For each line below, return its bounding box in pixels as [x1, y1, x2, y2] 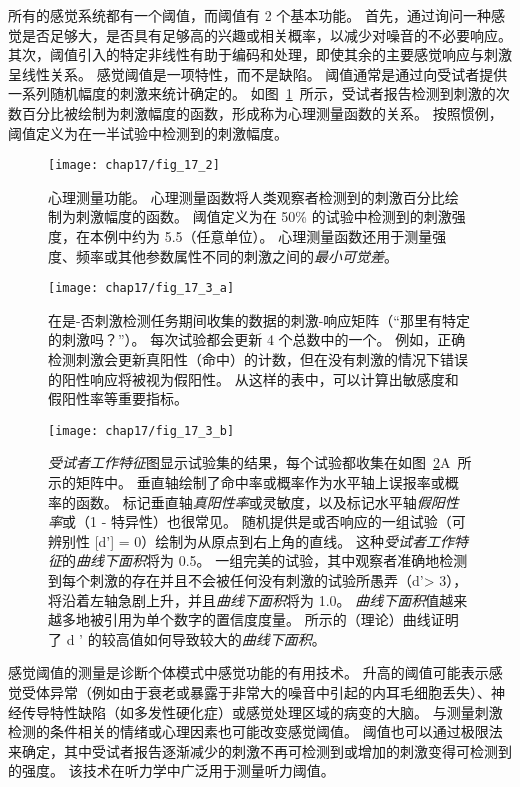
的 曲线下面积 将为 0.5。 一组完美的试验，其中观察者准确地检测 [62, 550, 468, 571]
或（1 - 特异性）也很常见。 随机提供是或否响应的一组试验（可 [62, 511, 466, 532]
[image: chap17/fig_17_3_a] [48, 281, 235, 296]
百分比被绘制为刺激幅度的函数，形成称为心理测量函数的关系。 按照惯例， [21, 102, 503, 123]
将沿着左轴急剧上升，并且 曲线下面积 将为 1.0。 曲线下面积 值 [48, 589, 440, 610]
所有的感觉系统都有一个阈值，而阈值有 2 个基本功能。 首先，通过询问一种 [8, 5, 491, 25]
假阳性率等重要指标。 [48, 388, 188, 409]
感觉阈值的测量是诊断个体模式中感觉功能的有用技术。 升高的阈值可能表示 [8, 662, 489, 683]
